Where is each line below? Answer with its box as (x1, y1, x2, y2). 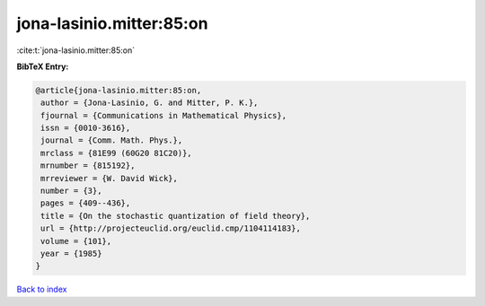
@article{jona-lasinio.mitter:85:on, (35, 85, 202, 95)
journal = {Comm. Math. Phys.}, (40, 136, 183, 145)
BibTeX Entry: (16, 61, 69, 72)
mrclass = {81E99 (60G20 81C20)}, (40, 148, 192, 158)
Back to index (16, 284, 67, 295)
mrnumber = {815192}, (40, 161, 136, 170)
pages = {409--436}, (40, 198, 131, 208)
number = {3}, (40, 186, 102, 197)
